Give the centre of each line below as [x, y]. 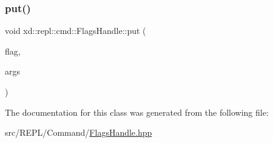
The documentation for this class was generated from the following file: [137, 112]
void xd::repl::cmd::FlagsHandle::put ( [76, 31]
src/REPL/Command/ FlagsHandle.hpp [79, 132]
